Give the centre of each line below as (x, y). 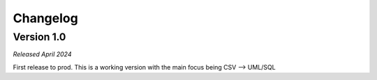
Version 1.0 (39, 37)
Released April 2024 (42, 54)
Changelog (45, 18)
